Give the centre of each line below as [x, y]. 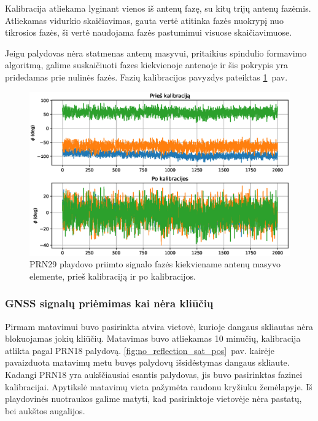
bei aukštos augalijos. [45, 410]
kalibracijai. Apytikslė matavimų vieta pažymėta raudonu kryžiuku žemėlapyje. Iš [159, 386]
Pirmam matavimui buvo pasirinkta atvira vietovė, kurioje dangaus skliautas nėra [159, 326]
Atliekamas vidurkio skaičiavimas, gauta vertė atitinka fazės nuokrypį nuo [144, 20]
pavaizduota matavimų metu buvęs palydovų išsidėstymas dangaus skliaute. [147, 362]
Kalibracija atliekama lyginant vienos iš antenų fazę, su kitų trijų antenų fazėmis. [158, 8]
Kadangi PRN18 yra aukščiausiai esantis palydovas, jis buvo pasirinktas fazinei [154, 375]
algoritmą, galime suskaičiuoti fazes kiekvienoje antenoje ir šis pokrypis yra [147, 65]
